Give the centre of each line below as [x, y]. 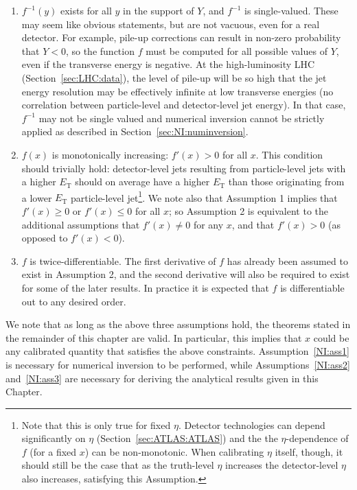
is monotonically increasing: [110, 154]
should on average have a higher [142, 182]
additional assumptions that [81, 224]
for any [208, 224]
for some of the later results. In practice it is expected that [145, 287]
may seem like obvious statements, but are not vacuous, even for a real [171, 24]
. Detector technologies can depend [252, 424]
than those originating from [286, 182]
